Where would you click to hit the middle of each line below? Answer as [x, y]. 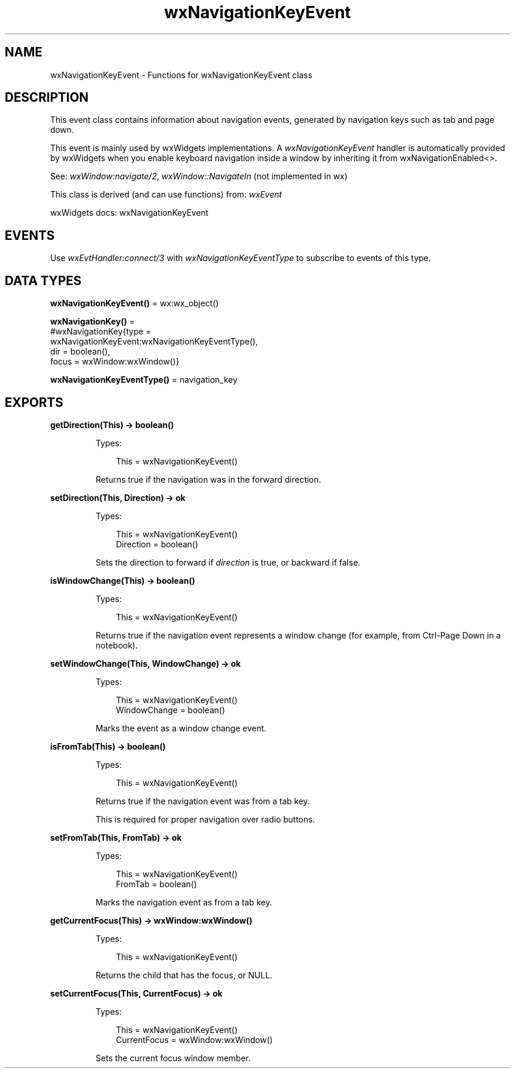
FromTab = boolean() [156, 884]
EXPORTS [34, 402]
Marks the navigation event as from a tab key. [184, 902]
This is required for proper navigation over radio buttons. [205, 819]
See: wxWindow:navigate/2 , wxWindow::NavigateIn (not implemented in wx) [199, 176]
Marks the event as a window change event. [181, 728]
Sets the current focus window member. [173, 1058]
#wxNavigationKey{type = [101, 332]
